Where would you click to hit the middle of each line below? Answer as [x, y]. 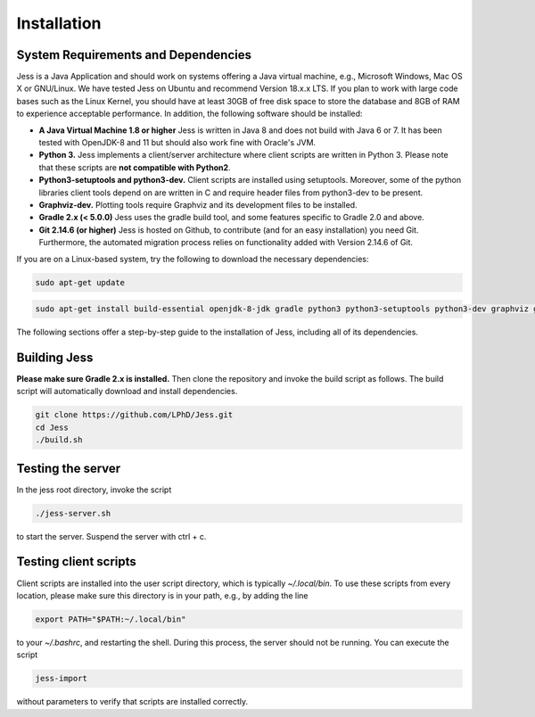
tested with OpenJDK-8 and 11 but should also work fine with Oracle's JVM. [177, 143]
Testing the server [69, 468]
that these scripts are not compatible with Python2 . [135, 167]
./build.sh [59, 440]
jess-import [62, 679]
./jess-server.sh [73, 513]
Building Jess [55, 357]
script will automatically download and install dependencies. [127, 391]
